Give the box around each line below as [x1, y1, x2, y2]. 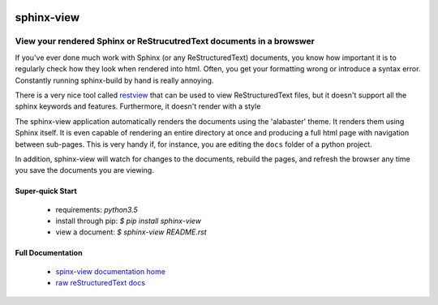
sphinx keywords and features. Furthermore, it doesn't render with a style [15, 101, 261, 111]
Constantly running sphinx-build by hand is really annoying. [15, 75, 214, 85]
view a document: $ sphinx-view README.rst [55, 227, 207, 237]
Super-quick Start [15, 187, 77, 196]
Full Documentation [15, 248, 83, 258]
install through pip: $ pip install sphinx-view [55, 216, 202, 226]
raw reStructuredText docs [55, 278, 146, 288]
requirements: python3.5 [55, 204, 138, 214]
